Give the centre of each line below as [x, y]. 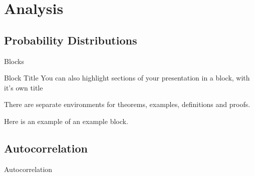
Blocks [14, 61]
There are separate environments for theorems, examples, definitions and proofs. [127, 104]
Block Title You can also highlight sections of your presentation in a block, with [127, 78]
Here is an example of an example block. [66, 121]
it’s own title [24, 87]
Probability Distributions [71, 40]
